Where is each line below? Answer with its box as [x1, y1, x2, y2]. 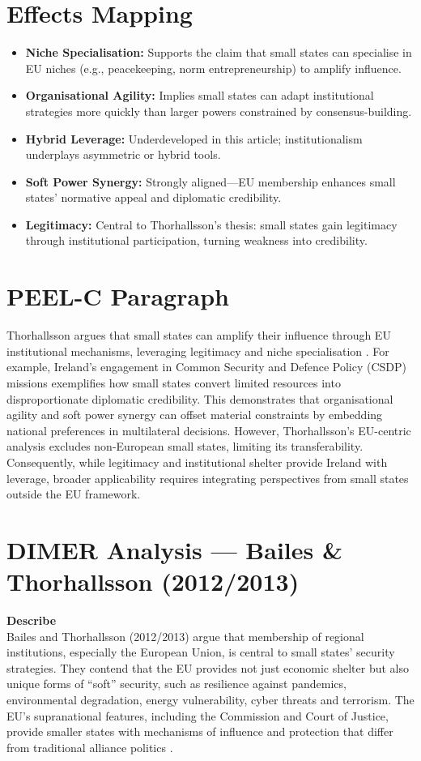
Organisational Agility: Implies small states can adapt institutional [25, 87, 374, 104]
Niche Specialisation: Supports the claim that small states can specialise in [25, 44, 412, 61]
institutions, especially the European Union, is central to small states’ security [6, 643, 395, 661]
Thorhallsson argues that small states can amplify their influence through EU [6, 327, 391, 344]
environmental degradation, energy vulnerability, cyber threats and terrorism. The [6, 691, 415, 708]
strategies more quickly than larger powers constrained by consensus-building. [25, 102, 412, 119]
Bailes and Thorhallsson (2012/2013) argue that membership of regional [6, 627, 364, 644]
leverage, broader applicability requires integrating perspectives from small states [6, 469, 409, 486]
